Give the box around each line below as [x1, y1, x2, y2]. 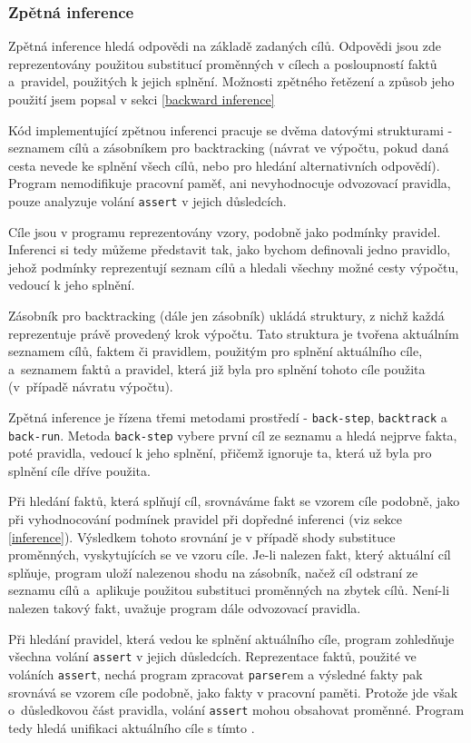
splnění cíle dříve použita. [8, 461, 151, 480]
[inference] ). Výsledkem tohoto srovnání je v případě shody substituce [8, 527, 396, 546]
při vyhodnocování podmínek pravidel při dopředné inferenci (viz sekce [8, 510, 402, 529]
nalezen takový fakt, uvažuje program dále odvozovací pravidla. [8, 599, 361, 618]
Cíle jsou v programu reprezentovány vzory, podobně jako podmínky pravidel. [8, 222, 441, 241]
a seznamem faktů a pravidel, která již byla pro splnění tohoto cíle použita [8, 359, 426, 378]
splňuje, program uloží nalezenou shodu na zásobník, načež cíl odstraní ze [8, 562, 418, 581]
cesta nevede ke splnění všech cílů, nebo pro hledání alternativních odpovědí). [8, 155, 440, 174]
